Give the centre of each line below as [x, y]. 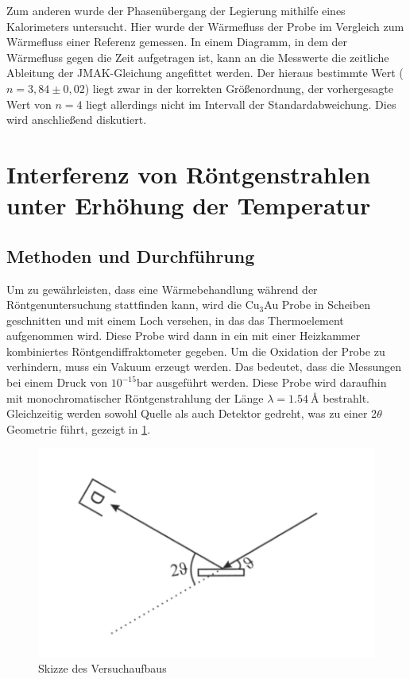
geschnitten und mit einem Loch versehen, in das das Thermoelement [175, 320]
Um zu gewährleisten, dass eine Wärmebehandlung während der [162, 289]
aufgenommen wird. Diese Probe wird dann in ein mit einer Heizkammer [184, 336]
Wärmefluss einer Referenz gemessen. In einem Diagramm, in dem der [177, 42]
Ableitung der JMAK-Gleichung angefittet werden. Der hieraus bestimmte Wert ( [205, 73]
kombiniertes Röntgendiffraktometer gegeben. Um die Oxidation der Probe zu [196, 351]
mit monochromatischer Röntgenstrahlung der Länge [135, 397]
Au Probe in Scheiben [317, 305]
